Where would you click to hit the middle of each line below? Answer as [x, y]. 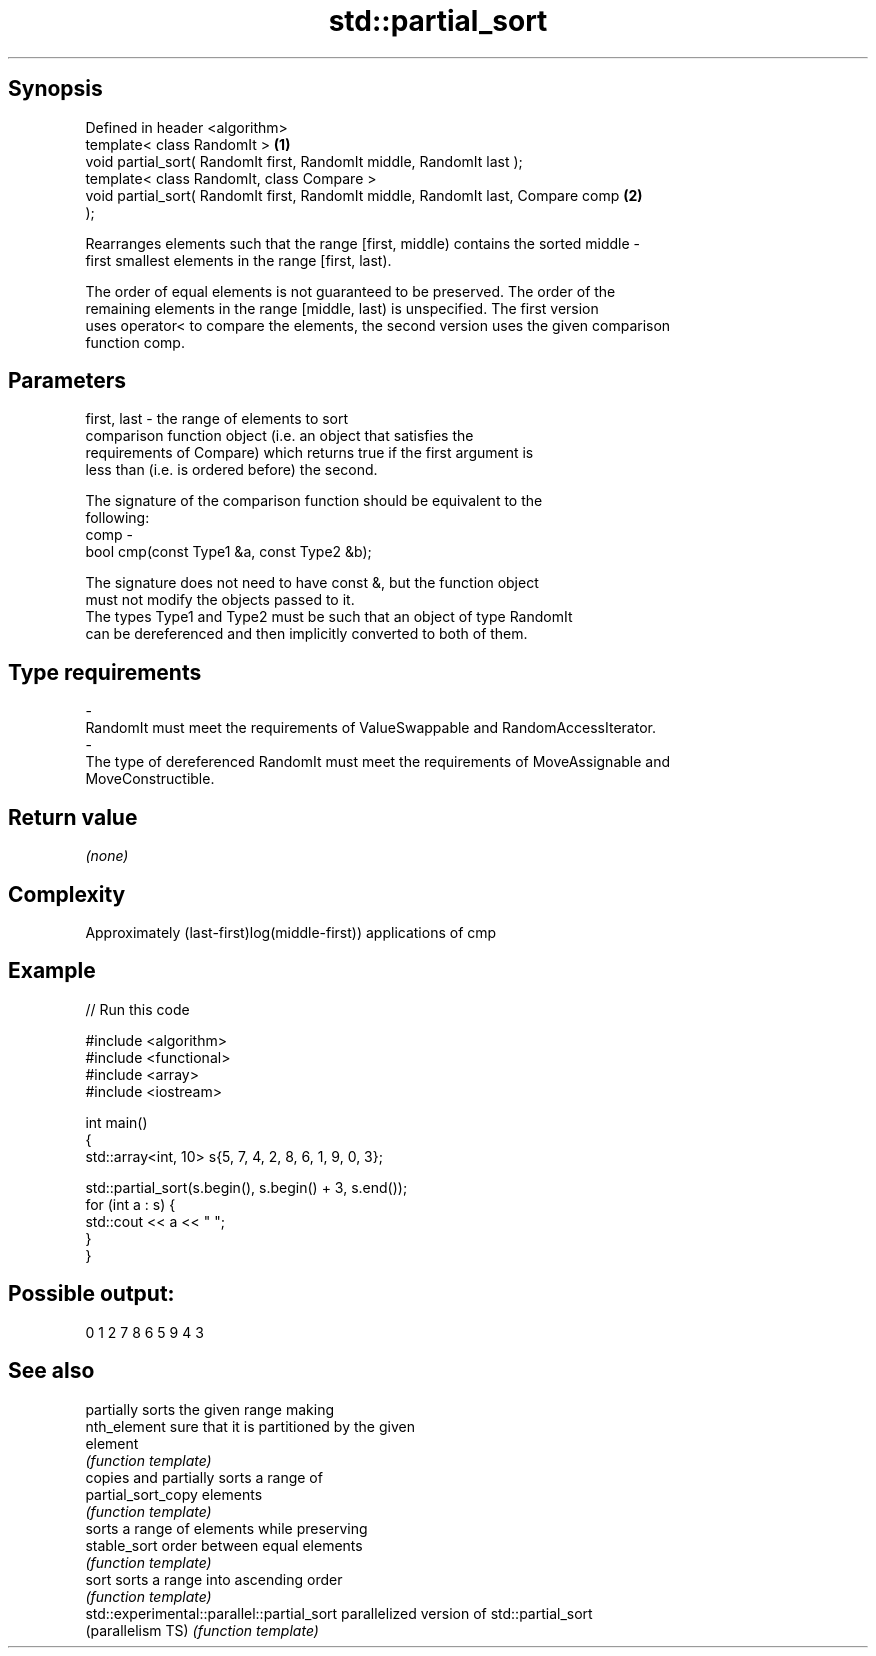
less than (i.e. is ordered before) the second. [231, 470]
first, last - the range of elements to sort [217, 419]
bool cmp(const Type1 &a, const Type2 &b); [228, 552]
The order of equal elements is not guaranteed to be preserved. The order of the [350, 291]
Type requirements [105, 672]
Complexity [67, 894]
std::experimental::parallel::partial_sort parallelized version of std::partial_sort [339, 1613]
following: [117, 518]
